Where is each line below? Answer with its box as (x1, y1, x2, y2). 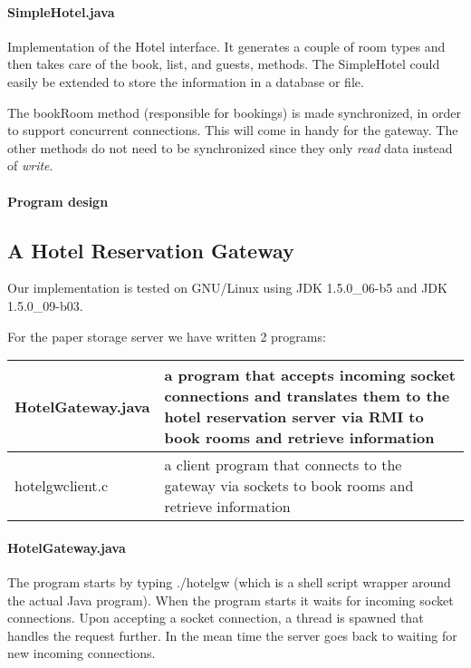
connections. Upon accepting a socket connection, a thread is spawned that (7, 608, 424, 627)
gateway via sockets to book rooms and (164, 475, 414, 497)
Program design (7, 191, 109, 210)
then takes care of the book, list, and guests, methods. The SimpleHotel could (7, 54, 440, 73)
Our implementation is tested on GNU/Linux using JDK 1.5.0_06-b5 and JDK (7, 278, 447, 297)
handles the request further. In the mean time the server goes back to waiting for (7, 625, 457, 644)
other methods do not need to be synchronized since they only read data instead (7, 138, 453, 157)
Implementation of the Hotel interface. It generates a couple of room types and (7, 36, 446, 55)
